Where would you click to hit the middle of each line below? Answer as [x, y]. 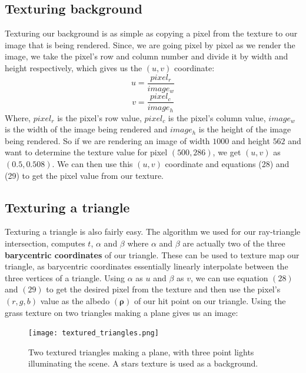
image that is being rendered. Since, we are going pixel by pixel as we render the [150, 44]
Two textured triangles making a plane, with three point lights [141, 352]
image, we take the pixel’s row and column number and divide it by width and [147, 56]
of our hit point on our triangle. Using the [210, 300]
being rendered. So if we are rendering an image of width [107, 140]
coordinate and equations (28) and [227, 163]
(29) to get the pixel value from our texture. [84, 175]
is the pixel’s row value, [99, 117]
